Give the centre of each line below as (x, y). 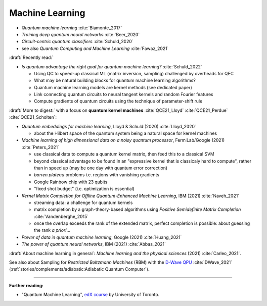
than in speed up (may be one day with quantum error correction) (101, 168)
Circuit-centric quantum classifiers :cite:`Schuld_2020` (77, 42)
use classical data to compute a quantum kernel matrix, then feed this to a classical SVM (124, 154)
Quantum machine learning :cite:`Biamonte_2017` (72, 28)
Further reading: (26, 285)
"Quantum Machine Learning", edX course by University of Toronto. (90, 295)
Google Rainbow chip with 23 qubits (71, 182)
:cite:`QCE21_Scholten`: (33, 117)
